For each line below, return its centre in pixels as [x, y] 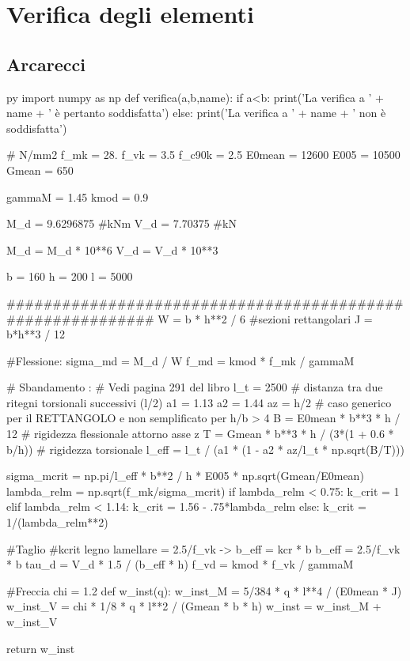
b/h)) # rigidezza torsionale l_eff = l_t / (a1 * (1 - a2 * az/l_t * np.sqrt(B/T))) [205, 449]
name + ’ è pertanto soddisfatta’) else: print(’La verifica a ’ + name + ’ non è [196, 113]
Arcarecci [46, 64]
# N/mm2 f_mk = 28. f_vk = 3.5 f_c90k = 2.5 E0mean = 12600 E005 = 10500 [203, 155]
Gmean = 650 [40, 170]
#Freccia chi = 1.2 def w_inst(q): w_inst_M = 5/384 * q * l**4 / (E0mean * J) [204, 590]
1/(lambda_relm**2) [57, 522]
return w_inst [41, 648]
